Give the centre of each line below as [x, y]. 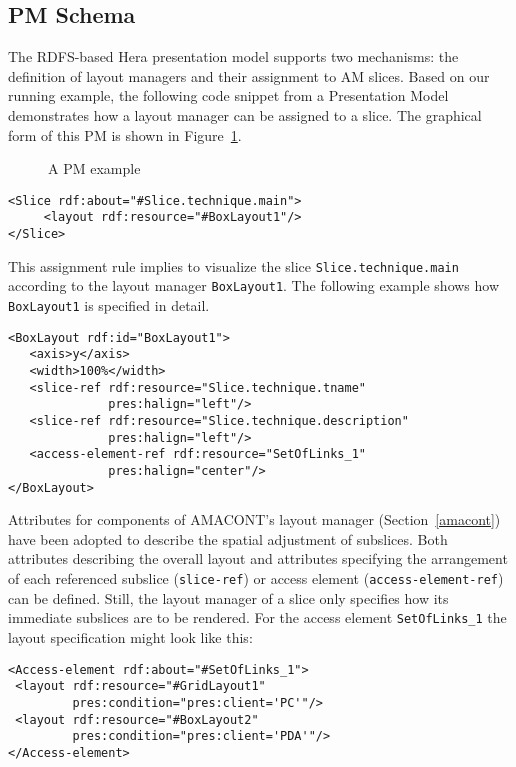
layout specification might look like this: [130, 636]
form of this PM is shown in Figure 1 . [125, 134]
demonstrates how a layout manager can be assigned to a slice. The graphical [245, 114]
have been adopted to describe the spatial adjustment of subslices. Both [228, 538]
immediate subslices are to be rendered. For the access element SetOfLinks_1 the [257, 617]
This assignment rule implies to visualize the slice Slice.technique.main [233, 265]
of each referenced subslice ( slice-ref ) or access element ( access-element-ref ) [256, 578]
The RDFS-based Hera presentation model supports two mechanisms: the [233, 56]
